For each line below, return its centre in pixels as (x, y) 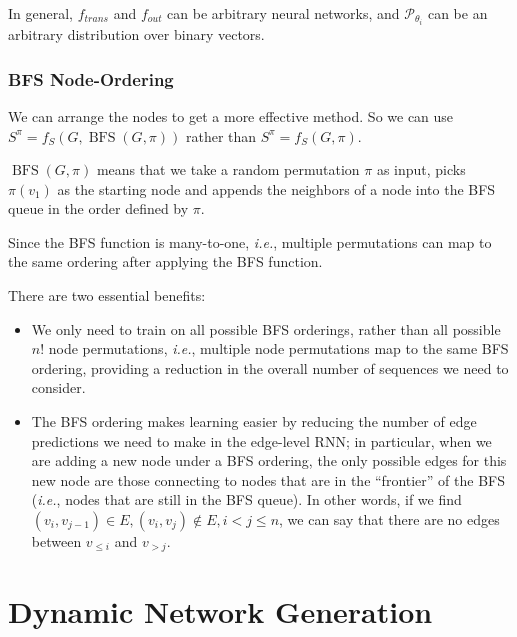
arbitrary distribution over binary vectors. (136, 34)
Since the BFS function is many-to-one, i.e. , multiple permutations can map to (250, 241)
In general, (40, 13)
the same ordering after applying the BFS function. (165, 261)
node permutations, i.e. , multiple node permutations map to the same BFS (278, 348)
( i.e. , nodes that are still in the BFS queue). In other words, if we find (246, 499)
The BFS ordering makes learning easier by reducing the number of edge (254, 421)
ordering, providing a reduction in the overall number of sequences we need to (270, 367)
